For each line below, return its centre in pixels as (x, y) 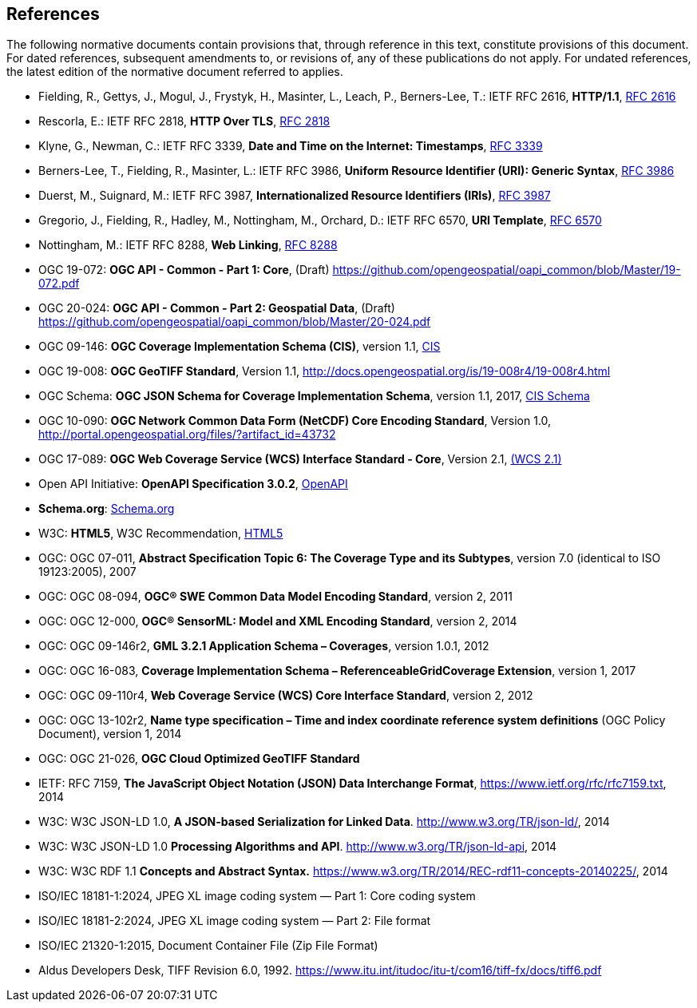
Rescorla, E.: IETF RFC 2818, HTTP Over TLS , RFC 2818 (184, 121)
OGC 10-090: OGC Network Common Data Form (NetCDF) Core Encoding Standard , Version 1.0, (295, 421)
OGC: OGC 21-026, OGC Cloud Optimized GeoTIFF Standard (199, 759)
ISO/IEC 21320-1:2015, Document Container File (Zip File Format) (208, 946)
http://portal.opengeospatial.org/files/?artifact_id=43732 (187, 435)
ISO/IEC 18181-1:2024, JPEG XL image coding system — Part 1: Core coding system (257, 896)
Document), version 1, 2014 (110, 734)
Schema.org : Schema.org (107, 509)
